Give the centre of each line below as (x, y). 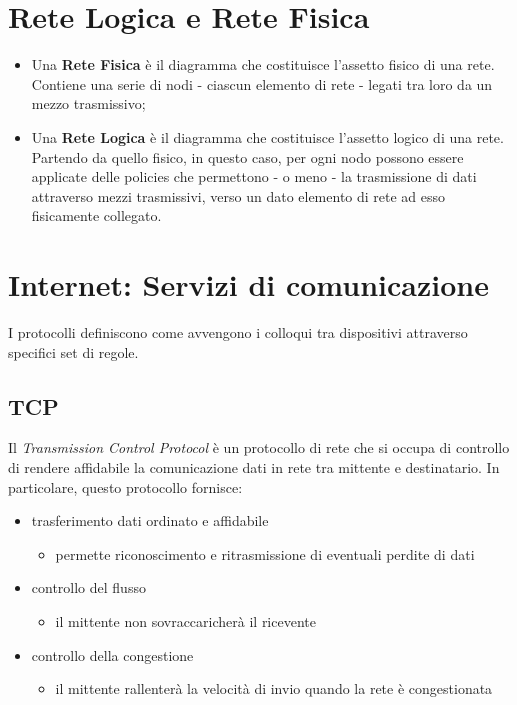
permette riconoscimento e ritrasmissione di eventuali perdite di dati (265, 553)
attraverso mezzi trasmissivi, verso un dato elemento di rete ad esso (238, 195)
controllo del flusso (88, 587)
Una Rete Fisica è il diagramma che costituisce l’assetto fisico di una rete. (263, 64)
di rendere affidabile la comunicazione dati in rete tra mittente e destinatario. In (254, 466)
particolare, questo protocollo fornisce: (125, 486)
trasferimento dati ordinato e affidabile (150, 520)
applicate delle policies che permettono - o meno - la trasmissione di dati (254, 176)
